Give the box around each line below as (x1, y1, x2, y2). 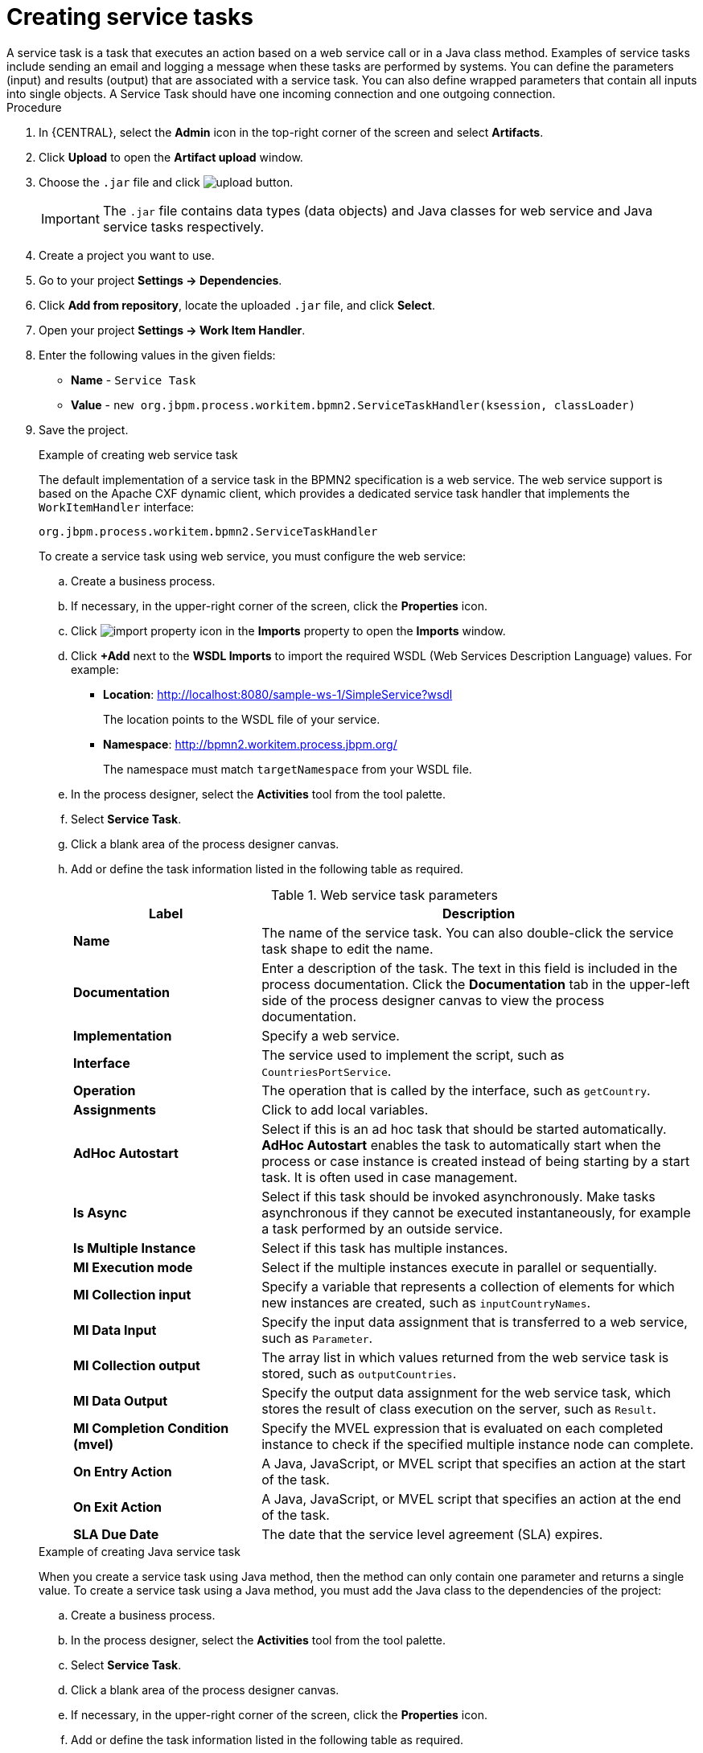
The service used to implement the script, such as (261, 1046, 565, 1063)
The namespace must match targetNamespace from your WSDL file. (103, 762, 472, 776)
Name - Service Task (71, 372, 196, 387)
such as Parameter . (261, 1329, 373, 1346)
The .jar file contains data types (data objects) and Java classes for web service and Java (102, 202, 653, 219)
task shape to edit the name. (261, 940, 434, 957)
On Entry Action (73, 1463, 172, 1480)
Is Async (73, 1204, 127, 1221)
